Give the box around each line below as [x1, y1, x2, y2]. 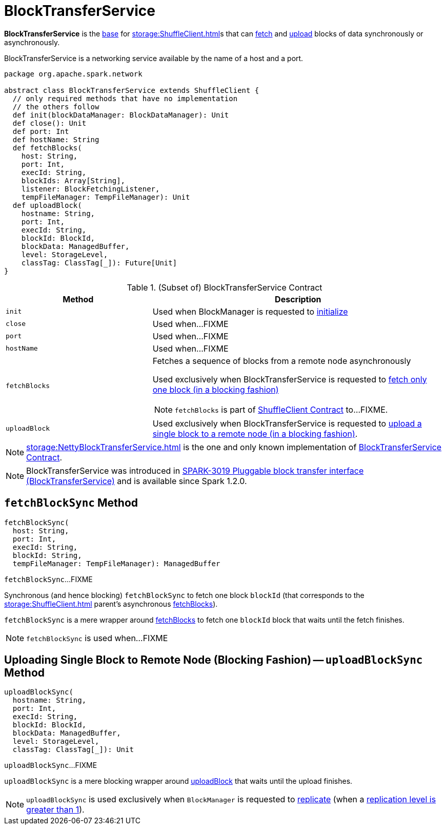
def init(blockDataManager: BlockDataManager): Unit [12, 110, 229, 119]
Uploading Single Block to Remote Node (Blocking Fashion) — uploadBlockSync [4, 653, 423, 667]
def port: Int [12, 127, 69, 136]
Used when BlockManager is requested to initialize [152, 306, 348, 317]
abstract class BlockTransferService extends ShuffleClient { [4, 86, 259, 94]
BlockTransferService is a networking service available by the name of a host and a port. [4, 53, 303, 63]
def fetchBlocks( [12, 143, 82, 152]
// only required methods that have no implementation [12, 94, 238, 103]
